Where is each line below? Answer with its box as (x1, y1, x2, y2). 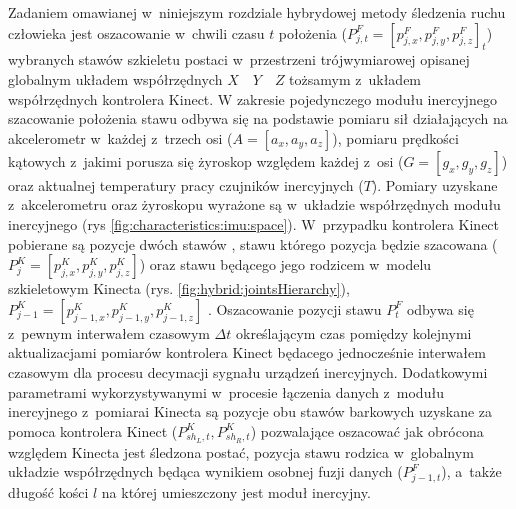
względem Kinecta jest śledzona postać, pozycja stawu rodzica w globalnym (8, 441, 474, 462)
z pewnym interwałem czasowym (8, 322, 210, 343)
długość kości (8, 481, 89, 502)
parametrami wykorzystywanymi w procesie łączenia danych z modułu (8, 381, 444, 402)
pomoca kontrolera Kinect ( (8, 420, 178, 441)
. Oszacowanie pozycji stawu (207, 298, 382, 319)
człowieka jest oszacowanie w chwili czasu (8, 22, 265, 43)
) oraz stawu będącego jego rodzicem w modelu (139, 254, 432, 275)
